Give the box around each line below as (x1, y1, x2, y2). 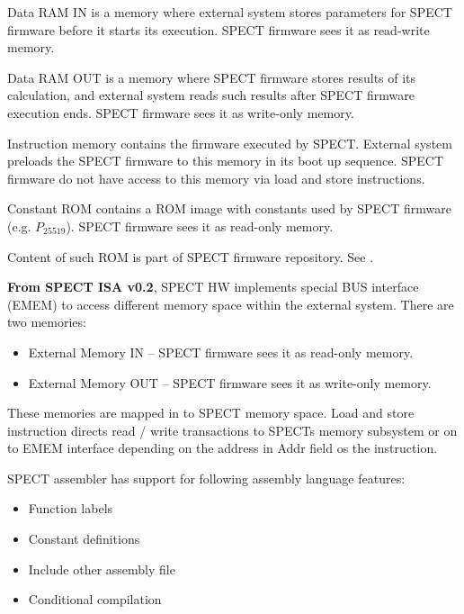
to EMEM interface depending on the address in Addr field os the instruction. (7, 438, 438, 457)
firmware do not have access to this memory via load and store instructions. (7, 168, 425, 187)
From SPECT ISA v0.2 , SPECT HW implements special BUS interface (7, 277, 419, 296)
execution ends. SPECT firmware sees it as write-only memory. (7, 103, 354, 122)
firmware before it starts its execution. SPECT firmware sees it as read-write (7, 20, 430, 39)
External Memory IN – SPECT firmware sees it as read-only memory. (28, 342, 414, 361)
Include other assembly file (28, 559, 175, 578)
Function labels (28, 499, 113, 518)
